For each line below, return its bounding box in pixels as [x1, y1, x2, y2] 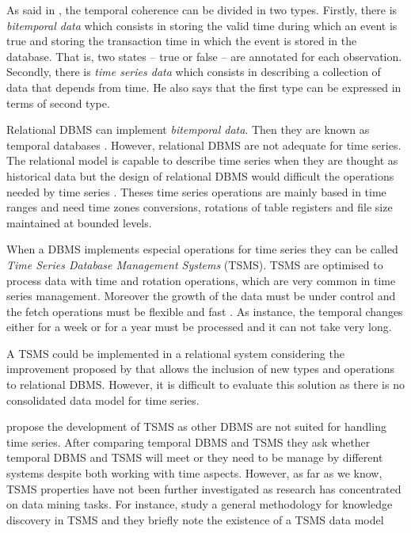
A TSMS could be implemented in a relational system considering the [6, 345, 344, 361]
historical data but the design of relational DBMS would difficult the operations [6, 167, 394, 184]
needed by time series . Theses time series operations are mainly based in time [6, 183, 386, 200]
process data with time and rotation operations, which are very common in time [6, 272, 396, 288]
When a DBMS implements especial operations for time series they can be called [6, 241, 398, 257]
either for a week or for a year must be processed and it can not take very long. [6, 318, 392, 335]
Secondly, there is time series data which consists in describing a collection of [6, 63, 381, 80]
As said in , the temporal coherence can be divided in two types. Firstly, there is [6, 2, 398, 17]
